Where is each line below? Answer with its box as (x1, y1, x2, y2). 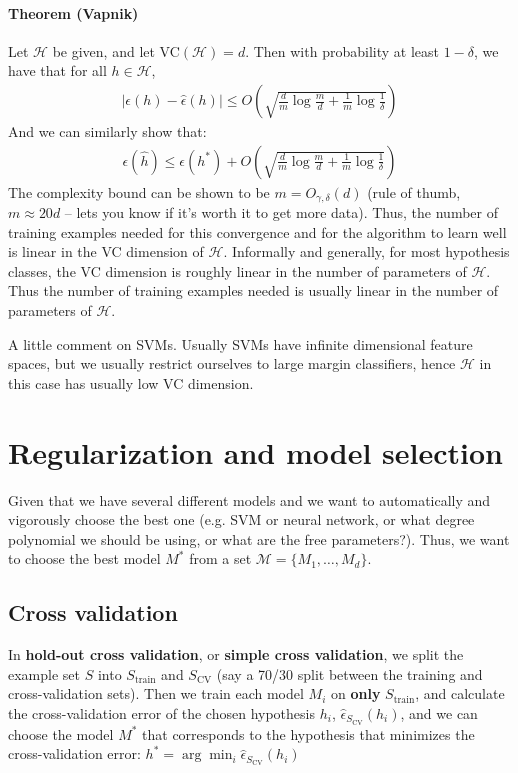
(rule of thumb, (367, 181, 461, 202)
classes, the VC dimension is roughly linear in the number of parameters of (8, 260, 467, 281)
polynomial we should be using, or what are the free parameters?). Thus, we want (8, 528, 510, 549)
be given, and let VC (52, 40, 180, 61)
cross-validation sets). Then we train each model (8, 683, 304, 704)
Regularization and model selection (8, 431, 504, 472)
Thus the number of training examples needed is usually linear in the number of (8, 280, 499, 301)
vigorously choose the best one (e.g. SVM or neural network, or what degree (8, 509, 475, 530)
